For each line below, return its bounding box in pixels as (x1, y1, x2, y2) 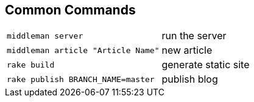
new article (161, 44, 213, 57)
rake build (7, 60, 55, 69)
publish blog (161, 73, 218, 86)
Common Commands (5, 2, 136, 18)
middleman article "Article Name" (7, 45, 160, 55)
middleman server (7, 31, 83, 40)
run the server (161, 30, 227, 42)
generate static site (161, 59, 250, 71)
